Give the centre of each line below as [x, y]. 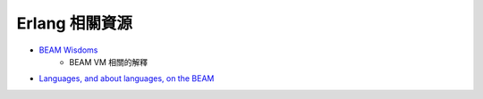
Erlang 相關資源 [75, 23]
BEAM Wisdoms [68, 50]
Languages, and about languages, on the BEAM [127, 78]
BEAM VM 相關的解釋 [109, 62]
